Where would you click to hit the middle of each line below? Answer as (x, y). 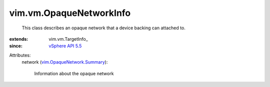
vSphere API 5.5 (65, 46)
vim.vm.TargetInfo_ (68, 39)
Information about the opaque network (74, 73)
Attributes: (20, 55)
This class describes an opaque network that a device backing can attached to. (104, 28)
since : (16, 46)
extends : (19, 39)
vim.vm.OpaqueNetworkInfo (70, 13)
